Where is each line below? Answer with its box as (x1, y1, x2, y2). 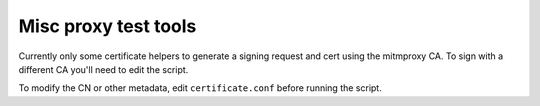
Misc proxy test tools (18, 15, 197, 37)
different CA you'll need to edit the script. (18, 63, 189, 75)
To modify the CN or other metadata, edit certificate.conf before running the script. (18, 82, 382, 94)
